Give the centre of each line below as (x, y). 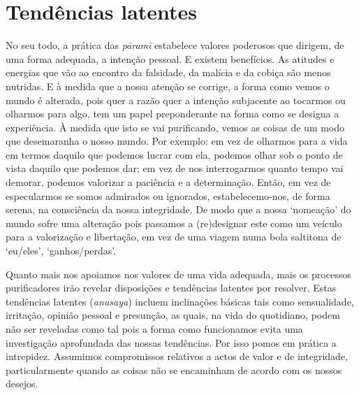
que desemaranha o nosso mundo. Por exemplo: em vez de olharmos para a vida (177, 141)
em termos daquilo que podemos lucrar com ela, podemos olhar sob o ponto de (174, 154)
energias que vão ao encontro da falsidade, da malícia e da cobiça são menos (168, 72)
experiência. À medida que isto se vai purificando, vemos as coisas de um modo (175, 127)
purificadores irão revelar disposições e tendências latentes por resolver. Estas (171, 288)
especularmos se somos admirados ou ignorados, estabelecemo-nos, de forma (168, 195)
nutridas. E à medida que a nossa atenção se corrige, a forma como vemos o (168, 86)
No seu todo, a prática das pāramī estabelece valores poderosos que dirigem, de (175, 45)
